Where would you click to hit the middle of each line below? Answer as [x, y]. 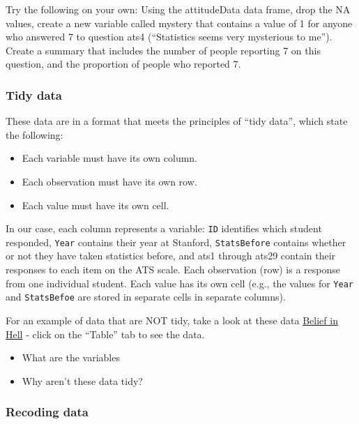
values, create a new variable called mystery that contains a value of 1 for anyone [179, 23]
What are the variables [71, 357]
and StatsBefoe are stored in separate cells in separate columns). [146, 297]
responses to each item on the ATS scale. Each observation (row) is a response [173, 270]
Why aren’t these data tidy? [82, 380]
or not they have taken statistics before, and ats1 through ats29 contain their [171, 256]
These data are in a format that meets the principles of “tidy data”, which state [177, 121]
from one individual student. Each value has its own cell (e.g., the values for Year [179, 283]
